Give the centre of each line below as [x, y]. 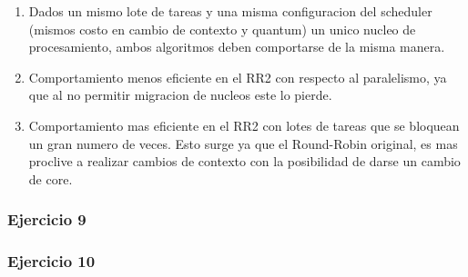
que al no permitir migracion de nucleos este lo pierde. [180, 95]
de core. [51, 178]
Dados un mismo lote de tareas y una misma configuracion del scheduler [230, 11]
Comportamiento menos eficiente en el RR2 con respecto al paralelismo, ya [238, 77]
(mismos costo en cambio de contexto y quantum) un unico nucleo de [222, 29]
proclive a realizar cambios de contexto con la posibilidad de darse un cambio [244, 161]
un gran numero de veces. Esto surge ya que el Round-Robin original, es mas [243, 143]
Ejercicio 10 [51, 261]
